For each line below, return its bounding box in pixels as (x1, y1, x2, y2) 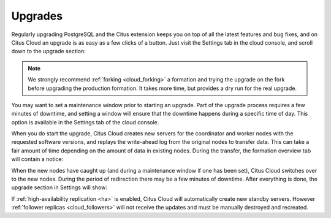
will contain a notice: (11, 156, 64, 163)
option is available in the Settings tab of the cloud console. (11, 118, 159, 126)
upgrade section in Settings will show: (11, 184, 107, 191)
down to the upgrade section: (11, 48, 86, 55)
